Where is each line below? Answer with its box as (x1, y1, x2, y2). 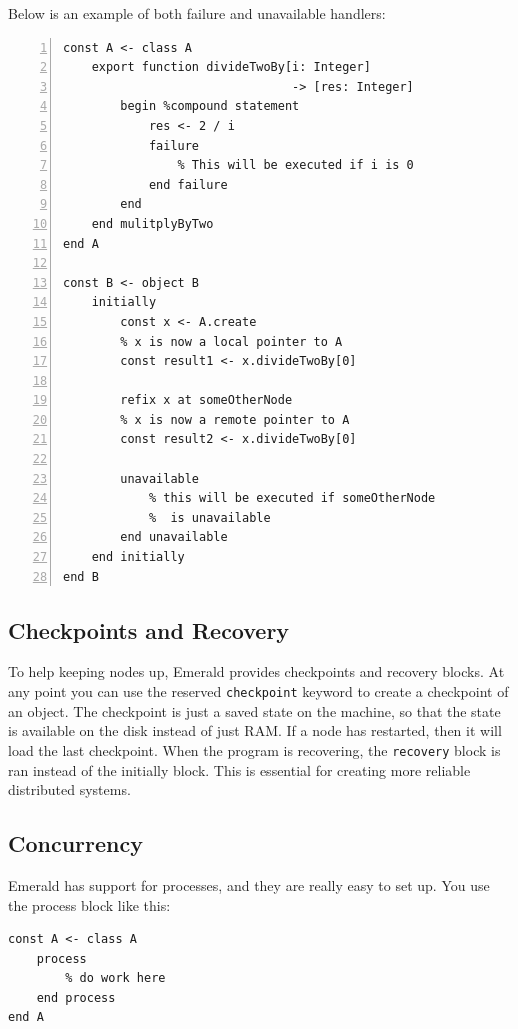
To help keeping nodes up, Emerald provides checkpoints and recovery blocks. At (8, 661, 505, 682)
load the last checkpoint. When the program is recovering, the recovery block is (8, 739, 501, 760)
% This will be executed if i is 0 (177, 158, 414, 173)
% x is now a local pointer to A (120, 334, 343, 349)
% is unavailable (148, 510, 271, 525)
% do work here (65, 971, 166, 986)
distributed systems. (8, 779, 131, 800)
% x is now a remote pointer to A (120, 412, 350, 427)
